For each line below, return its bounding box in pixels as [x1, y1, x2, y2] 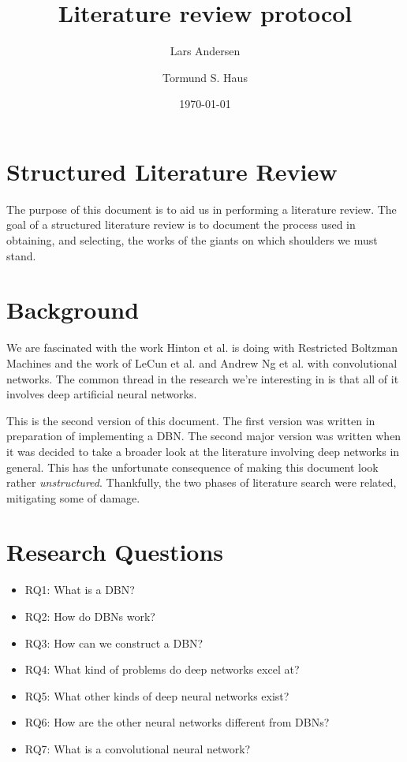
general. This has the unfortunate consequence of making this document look [6, 458, 379, 475]
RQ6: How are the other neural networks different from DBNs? [24, 714, 330, 730]
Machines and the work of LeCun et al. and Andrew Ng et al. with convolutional [6, 354, 398, 371]
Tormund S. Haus [162, 69, 248, 85]
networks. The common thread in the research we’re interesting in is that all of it [6, 370, 399, 387]
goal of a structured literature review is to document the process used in [6, 216, 356, 233]
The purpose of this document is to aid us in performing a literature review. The [6, 200, 397, 217]
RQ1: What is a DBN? [24, 581, 135, 598]
